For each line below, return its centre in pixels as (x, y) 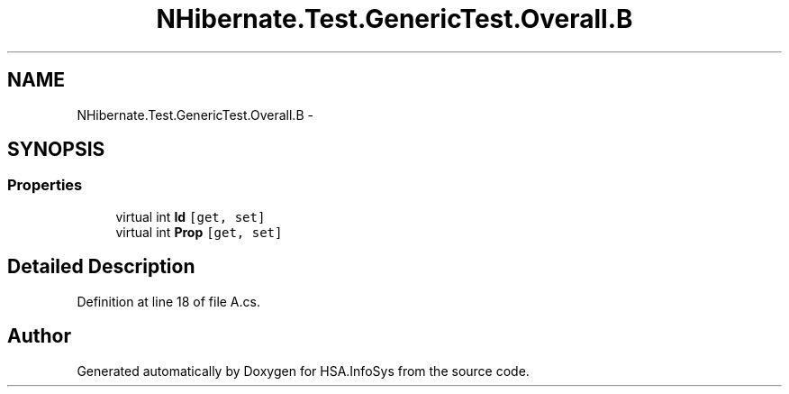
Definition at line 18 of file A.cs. (168, 301)
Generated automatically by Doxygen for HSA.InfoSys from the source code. (303, 371)
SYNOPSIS (56, 150)
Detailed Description (101, 267)
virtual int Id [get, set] (190, 216)
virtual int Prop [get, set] (199, 232)
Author (39, 336)
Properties (45, 185)
